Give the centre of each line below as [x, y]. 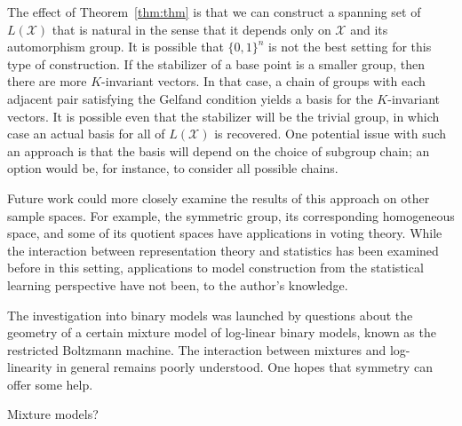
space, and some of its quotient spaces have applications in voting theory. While [225, 233]
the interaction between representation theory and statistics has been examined [223, 250]
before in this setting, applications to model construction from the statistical [215, 268]
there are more [47, 81]
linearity [30, 367]
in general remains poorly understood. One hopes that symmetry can [244, 367]
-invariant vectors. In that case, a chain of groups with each [263, 81]
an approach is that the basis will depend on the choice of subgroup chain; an [219, 150]
